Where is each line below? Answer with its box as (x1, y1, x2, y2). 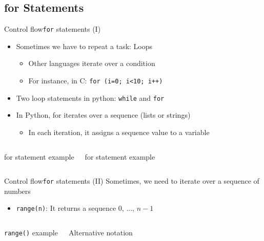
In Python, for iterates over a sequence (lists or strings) (16, 109, 191, 120)
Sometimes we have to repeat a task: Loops (16, 40, 153, 51)
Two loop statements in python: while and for (16, 92, 165, 103)
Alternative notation (68, 227, 133, 238)
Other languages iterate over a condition (28, 58, 155, 69)
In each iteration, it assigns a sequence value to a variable (28, 126, 210, 137)
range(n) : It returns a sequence (16, 203, 116, 213)
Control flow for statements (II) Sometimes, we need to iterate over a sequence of (4, 176, 259, 186)
